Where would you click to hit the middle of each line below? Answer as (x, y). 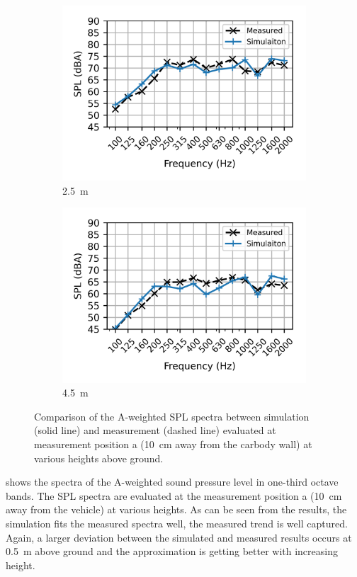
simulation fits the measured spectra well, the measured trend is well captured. (177, 524)
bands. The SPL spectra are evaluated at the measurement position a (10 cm (174, 495)
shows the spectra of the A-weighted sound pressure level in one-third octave (172, 482)
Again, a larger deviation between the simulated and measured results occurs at (179, 537)
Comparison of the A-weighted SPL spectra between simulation (172, 416)
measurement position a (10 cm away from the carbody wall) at (173, 444)
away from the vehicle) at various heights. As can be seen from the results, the (176, 509)
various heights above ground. (99, 458)
